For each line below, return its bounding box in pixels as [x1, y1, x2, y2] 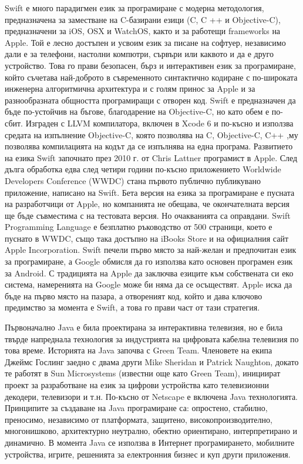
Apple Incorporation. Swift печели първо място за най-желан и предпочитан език [5, 243, 297, 256]
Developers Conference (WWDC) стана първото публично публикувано [5, 174, 261, 186]
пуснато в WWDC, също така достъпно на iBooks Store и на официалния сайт [5, 232, 289, 244]
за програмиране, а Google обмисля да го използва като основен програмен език [5, 255, 293, 268]
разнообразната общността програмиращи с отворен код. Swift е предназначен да [5, 94, 296, 106]
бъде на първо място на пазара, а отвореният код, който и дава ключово [5, 289, 262, 302]
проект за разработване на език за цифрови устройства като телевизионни [5, 379, 269, 390]
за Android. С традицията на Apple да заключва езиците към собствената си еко [5, 266, 294, 279]
